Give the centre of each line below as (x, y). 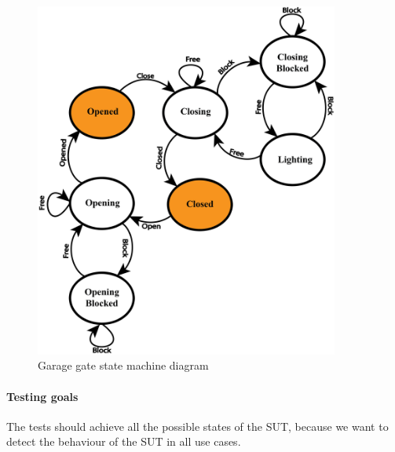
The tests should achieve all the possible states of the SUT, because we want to (197, 426)
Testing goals (42, 396)
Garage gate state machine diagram (123, 365)
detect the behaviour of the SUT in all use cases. (124, 441)
